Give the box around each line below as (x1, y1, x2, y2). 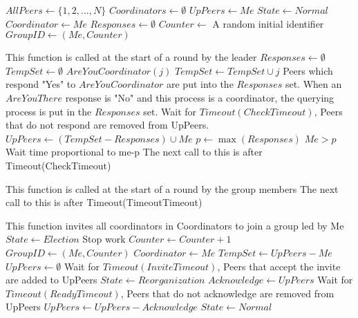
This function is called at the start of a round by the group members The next (6, 181, 339, 196)
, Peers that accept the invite (217, 259, 341, 273)
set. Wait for (143, 104, 197, 118)
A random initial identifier (212, 16, 324, 30)
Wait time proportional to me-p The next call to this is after (6, 144, 263, 159)
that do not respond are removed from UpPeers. (6, 118, 209, 132)
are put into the (166, 77, 234, 91)
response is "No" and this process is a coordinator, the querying (65, 90, 335, 104)
